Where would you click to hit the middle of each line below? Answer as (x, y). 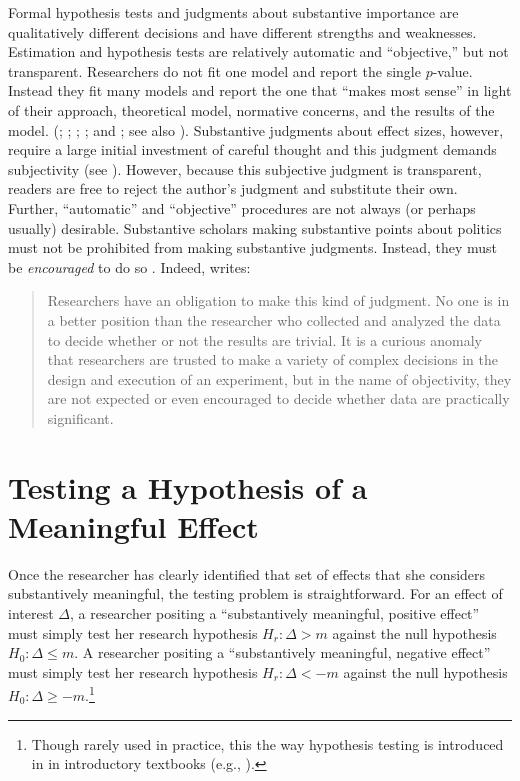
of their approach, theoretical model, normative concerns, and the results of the (251, 109)
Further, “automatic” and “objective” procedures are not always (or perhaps (242, 207)
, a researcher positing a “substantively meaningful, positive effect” (274, 612)
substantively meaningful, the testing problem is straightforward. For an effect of (255, 593)
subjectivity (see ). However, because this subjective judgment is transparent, (245, 168)
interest (31, 612)
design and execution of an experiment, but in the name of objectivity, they (279, 378)
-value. (452, 70)
